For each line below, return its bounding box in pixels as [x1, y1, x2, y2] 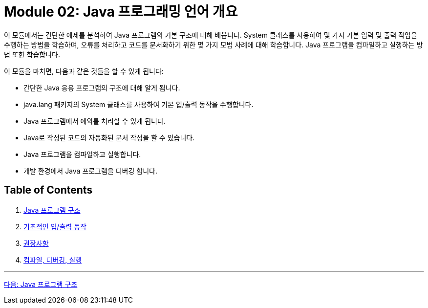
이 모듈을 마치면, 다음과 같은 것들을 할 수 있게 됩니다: [4, 66, 164, 75]
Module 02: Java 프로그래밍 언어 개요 [4, 3, 238, 20]
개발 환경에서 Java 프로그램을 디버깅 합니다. [23, 166, 157, 175]
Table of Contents [4, 184, 93, 197]
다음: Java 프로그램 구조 [4, 280, 78, 288]
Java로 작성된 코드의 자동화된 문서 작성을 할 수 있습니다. [23, 133, 195, 142]
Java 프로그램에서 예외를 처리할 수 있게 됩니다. [23, 116, 166, 125]
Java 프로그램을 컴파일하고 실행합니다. [23, 150, 141, 158]
